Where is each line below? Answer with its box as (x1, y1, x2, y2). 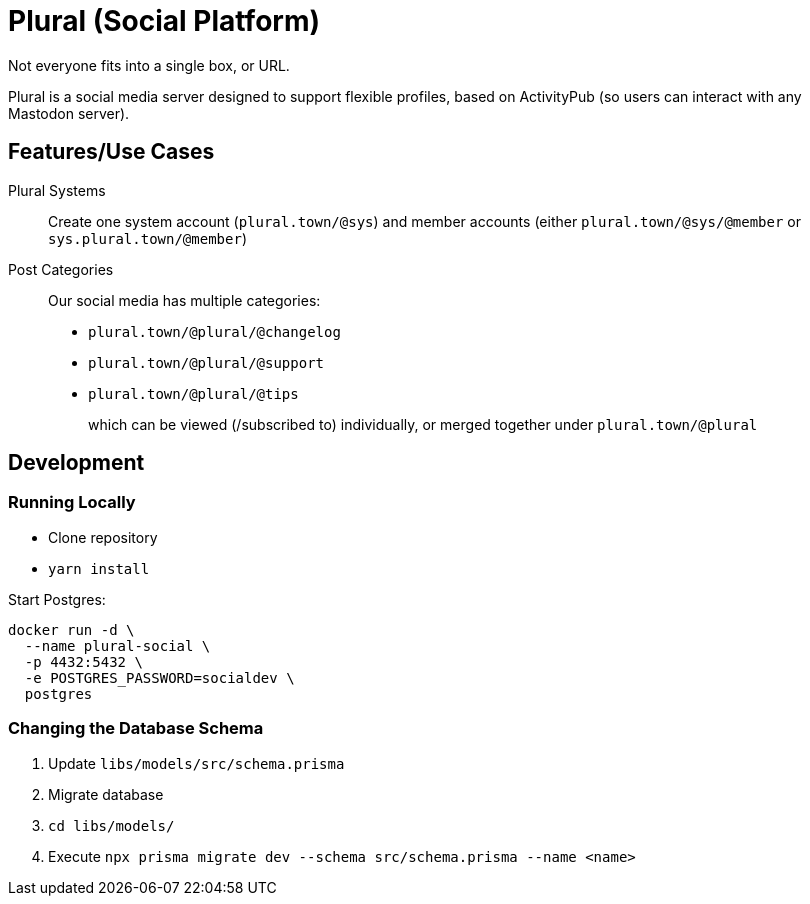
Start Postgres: (8, 590, 106, 608)
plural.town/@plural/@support (88, 354, 325, 371)
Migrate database (48, 785, 164, 803)
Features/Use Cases (8, 139, 215, 165)
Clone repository (48, 528, 158, 546)
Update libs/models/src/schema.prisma (48, 754, 345, 772)
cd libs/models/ (48, 817, 175, 834)
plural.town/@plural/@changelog (88, 323, 341, 340)
